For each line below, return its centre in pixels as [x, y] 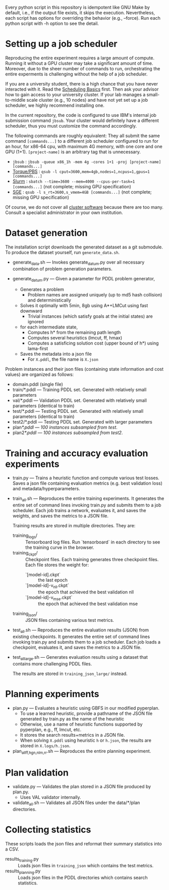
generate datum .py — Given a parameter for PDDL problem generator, [84, 279]
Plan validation [37, 772]
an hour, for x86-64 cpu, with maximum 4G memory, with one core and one [84, 146]
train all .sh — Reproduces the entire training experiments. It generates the [88, 499]
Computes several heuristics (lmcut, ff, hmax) [75, 338]
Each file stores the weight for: [57, 565]
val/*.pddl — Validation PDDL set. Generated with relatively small [80, 400]
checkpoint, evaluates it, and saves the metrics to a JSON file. [77, 647]
